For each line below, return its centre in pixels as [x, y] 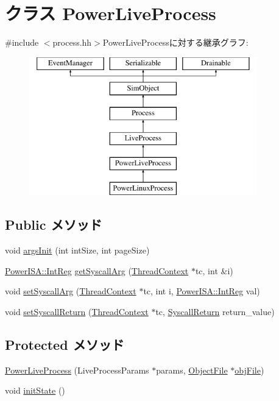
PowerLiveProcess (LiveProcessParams [77, 370]
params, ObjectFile [192, 370]
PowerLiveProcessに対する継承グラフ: [175, 42]
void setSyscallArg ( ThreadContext [71, 291]
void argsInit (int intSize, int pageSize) [77, 250]
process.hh [72, 42]
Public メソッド [54, 225]
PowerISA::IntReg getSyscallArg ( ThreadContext [97, 270]
